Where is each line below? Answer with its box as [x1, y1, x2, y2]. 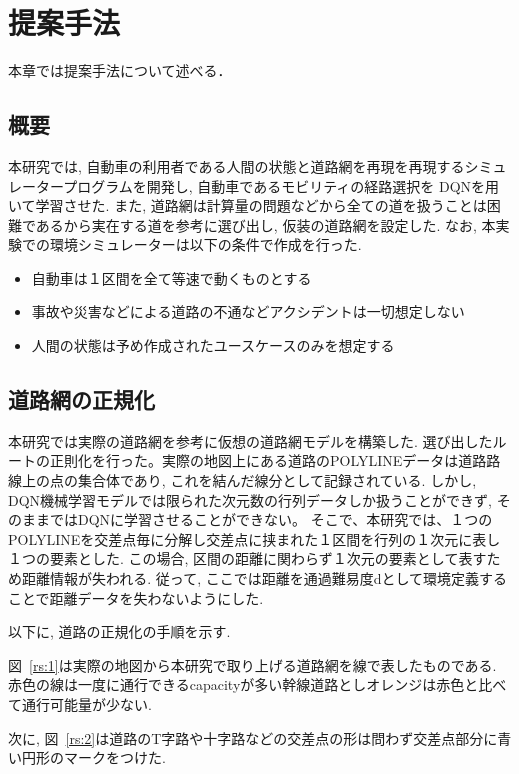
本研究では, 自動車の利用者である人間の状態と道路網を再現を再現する [8, 155, 465, 176]
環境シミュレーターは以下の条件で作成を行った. [49, 234, 362, 255]
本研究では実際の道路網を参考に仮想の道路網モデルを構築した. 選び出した [8, 430, 493, 451]
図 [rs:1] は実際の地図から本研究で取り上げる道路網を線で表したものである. [8, 654, 497, 675]
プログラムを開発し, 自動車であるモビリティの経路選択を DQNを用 [63, 175, 500, 196]
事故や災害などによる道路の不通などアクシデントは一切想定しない [31, 301, 465, 322]
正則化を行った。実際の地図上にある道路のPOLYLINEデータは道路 [49, 450, 487, 471]
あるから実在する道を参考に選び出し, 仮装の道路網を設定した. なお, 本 [35, 214, 496, 235]
